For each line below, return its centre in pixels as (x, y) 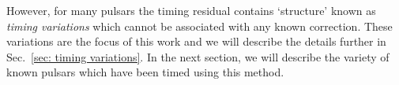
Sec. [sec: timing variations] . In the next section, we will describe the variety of (198, 56)
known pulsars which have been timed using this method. (145, 72)
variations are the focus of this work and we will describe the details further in (196, 41)
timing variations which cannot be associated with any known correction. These (199, 26)
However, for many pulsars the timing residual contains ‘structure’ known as (191, 10)
